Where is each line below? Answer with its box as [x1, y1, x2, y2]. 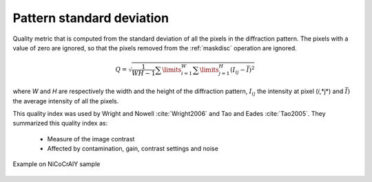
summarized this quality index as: [12, 119, 108, 128]
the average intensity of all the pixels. [12, 97, 119, 105]
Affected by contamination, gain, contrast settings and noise [47, 145, 218, 153]
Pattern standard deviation [12, 10, 169, 26]
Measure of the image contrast [47, 134, 135, 143]
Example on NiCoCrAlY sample [12, 160, 101, 168]
